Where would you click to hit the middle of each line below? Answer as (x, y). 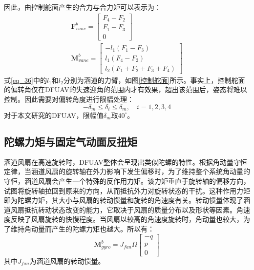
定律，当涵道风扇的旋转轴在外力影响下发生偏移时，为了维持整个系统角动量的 (127, 171)
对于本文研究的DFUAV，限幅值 (54, 115)
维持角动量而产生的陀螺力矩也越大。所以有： (82, 228)
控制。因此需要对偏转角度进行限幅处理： (69, 99)
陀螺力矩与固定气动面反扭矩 (71, 141)
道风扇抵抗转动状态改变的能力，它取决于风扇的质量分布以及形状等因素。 (120, 209)
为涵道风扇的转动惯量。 (67, 260)
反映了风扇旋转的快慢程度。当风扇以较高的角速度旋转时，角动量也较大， (127, 219)
